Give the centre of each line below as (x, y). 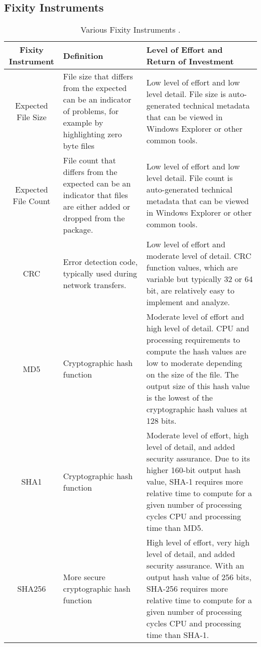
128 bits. (161, 421)
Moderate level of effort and (195, 317)
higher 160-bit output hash (193, 470)
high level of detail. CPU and (198, 328)
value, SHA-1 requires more (194, 482)
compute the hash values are (196, 351)
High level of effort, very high (198, 542)
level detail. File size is (186, 94)
